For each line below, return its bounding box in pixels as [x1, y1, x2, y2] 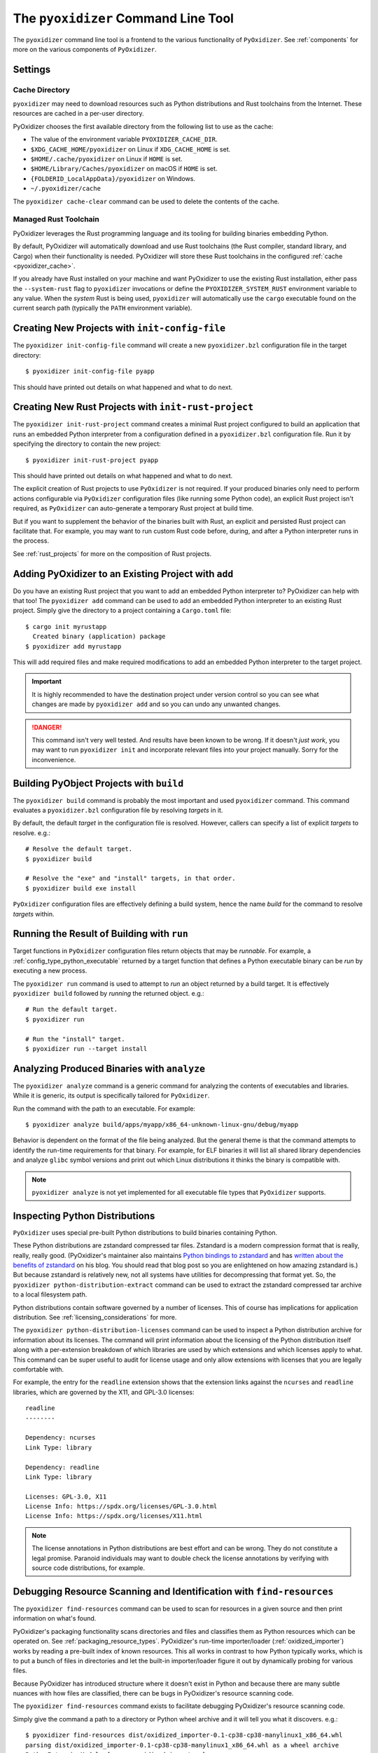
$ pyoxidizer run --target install [25, 1045, 148, 1053]
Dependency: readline [25, 1463, 99, 1471]
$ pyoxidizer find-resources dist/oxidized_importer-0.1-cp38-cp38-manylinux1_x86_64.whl [25, 1731, 343, 1739]
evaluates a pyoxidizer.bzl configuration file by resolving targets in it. [13, 806, 223, 815]
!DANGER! [31, 723, 62, 731]
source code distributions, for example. [31, 1564, 145, 1572]
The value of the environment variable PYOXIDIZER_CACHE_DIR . [30, 135, 218, 144]
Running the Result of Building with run [13, 928, 188, 940]
